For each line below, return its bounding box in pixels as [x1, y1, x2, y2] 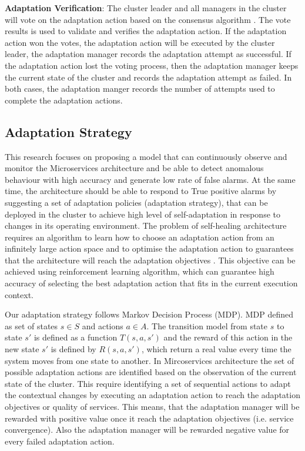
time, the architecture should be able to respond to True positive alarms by [5, 185, 277, 197]
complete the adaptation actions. [5, 93, 123, 106]
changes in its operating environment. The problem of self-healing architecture [5, 219, 287, 232]
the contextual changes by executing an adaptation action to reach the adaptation [5, 389, 300, 401]
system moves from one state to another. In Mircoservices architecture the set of [5, 354, 294, 366]
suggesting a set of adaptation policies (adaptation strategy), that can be [5, 196, 268, 208]
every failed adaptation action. [5, 435, 115, 447]
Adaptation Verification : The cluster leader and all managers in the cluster [5, 2, 287, 14]
